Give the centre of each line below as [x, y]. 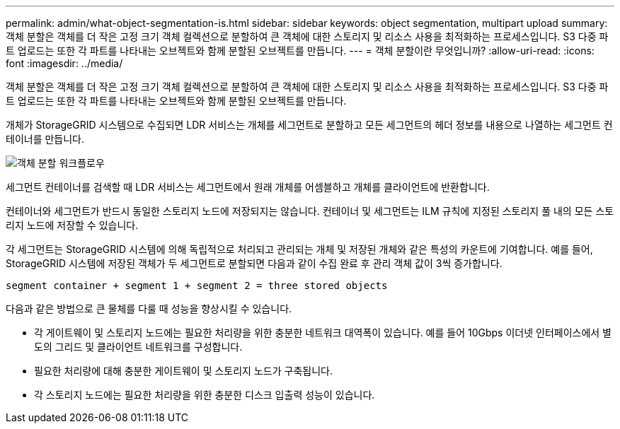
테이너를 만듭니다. [45, 139]
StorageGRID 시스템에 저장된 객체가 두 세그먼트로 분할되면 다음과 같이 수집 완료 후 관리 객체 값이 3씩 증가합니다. [254, 263]
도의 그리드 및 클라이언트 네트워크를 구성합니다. [138, 347]
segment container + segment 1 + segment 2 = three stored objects [197, 286]
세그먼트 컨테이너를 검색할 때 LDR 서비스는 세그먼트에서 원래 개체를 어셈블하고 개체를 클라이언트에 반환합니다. [248, 187]
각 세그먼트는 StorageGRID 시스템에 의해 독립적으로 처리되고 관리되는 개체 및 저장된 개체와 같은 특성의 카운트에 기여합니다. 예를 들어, [299, 249]
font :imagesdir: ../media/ [64, 63]
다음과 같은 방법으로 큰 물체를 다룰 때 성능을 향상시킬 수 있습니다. [149, 308]
